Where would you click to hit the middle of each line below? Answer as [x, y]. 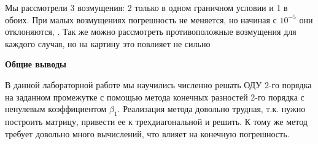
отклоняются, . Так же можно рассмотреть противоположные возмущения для [151, 32]
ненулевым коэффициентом [56, 109]
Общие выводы [36, 64]
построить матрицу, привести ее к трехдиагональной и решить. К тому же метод [156, 121]
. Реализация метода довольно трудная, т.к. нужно [211, 109]
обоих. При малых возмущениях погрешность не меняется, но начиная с [141, 19]
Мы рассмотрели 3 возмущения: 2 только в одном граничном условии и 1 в [146, 7]
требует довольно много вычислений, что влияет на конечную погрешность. [147, 133]
